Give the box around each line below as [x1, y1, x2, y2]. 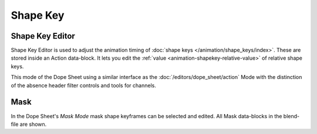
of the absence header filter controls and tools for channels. [11, 82, 157, 89]
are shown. [19, 121, 47, 128]
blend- [283, 112, 300, 119]
